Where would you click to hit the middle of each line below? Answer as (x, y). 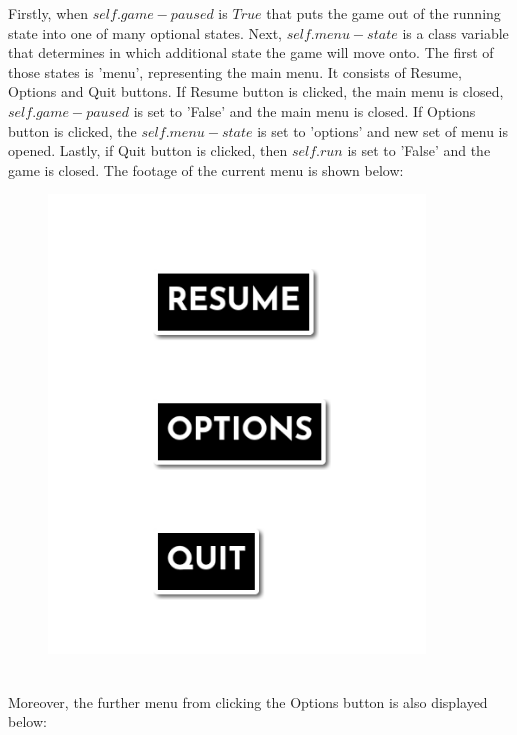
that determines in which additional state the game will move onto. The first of (251, 52)
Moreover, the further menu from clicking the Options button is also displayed (248, 701)
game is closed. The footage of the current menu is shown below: (206, 169)
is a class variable (455, 32)
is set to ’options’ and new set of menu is (383, 130)
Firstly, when (48, 13)
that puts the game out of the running (383, 13)
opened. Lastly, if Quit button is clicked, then (148, 150)
